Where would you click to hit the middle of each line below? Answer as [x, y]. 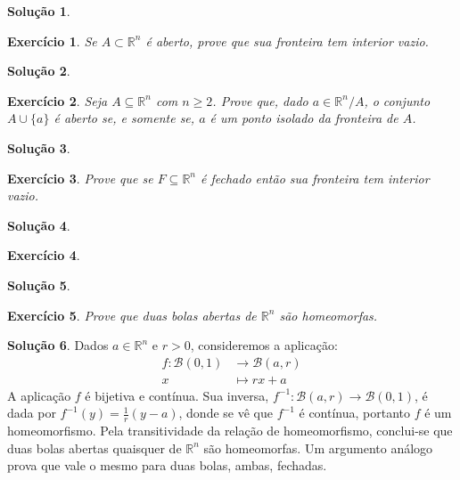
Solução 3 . [39, 147]
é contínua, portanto [355, 413]
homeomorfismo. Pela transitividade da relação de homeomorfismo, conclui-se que [230, 431]
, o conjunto [397, 100]
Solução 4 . [39, 225]
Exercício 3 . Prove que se [80, 178]
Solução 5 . [39, 285]
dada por [32, 413]
